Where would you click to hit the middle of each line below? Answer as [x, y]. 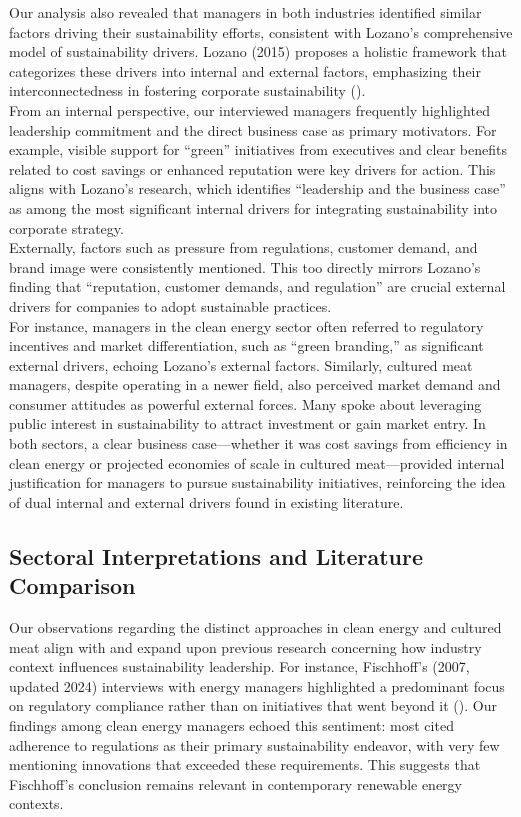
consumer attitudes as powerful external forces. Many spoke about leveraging [245, 403]
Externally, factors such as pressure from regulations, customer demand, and [243, 247]
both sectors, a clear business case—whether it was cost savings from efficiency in [258, 443]
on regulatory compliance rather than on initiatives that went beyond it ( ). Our [253, 705]
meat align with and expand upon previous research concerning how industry [245, 646]
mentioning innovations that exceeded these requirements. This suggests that [245, 764]
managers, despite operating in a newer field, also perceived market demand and [255, 384]
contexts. [36, 803]
